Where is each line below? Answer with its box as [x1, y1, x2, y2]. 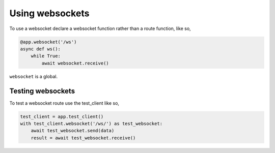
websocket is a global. [9, 73, 58, 79]
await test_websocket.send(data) [31, 128, 115, 134]
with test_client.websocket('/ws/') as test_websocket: [20, 120, 163, 127]
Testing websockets [9, 86, 75, 95]
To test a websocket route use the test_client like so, [9, 100, 120, 106]
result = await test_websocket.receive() [31, 135, 136, 141]
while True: [31, 53, 61, 59]
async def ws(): [20, 46, 61, 52]
